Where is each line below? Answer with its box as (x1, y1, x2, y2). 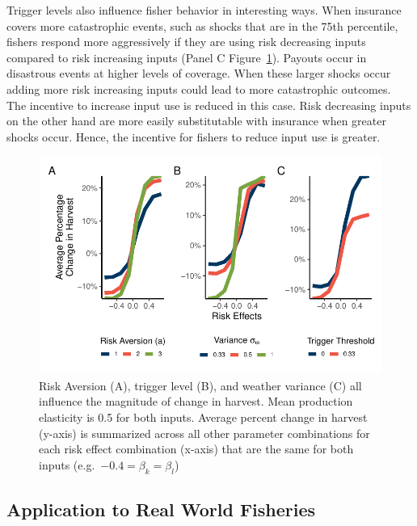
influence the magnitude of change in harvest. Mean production (39, 393, 353, 410)
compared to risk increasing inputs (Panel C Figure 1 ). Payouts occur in (6, 48, 367, 65)
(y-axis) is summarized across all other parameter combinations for (39, 424, 370, 441)
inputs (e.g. (39, 456, 95, 473)
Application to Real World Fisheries (6, 496, 316, 521)
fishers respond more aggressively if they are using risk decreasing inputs (6, 33, 366, 50)
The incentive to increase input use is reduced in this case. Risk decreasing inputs (6, 96, 411, 113)
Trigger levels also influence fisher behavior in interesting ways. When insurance (6, 2, 402, 18)
